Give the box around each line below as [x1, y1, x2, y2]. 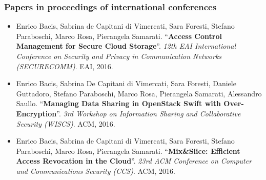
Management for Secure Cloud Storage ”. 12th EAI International [16, 41, 236, 51]
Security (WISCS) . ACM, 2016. [16, 118, 115, 129]
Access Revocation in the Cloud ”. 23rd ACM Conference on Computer [16, 155, 252, 166]
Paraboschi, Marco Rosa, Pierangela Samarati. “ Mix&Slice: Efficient [16, 145, 240, 156]
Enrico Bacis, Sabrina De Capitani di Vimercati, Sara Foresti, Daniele [16, 78, 236, 89]
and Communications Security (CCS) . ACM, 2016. [16, 165, 175, 176]
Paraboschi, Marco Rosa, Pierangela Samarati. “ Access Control [16, 30, 222, 41]
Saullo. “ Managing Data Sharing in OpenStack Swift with [16, 98, 221, 109]
